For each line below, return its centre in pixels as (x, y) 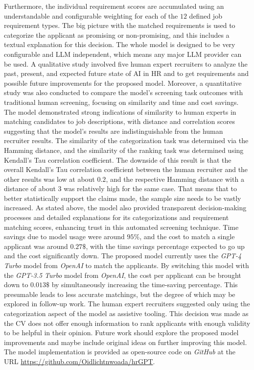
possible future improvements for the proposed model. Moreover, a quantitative (123, 83)
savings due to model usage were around (64, 236)
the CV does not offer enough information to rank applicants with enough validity (127, 323)
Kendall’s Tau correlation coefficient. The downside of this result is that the (118, 160)
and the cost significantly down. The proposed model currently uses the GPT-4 (123, 256)
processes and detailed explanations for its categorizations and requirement (116, 217)
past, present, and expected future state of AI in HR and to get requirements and (127, 73)
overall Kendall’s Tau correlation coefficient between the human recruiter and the (126, 169)
